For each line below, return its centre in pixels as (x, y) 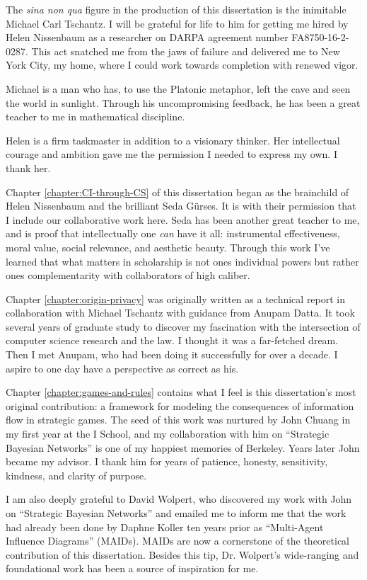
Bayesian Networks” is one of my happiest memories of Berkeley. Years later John (183, 447)
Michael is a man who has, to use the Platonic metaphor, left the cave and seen (178, 88)
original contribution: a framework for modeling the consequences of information (180, 405)
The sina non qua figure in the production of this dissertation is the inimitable (176, 9)
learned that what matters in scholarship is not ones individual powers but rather (182, 261)
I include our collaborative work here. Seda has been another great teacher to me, (183, 219)
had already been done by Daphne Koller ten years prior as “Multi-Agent (165, 527)
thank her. (28, 167)
